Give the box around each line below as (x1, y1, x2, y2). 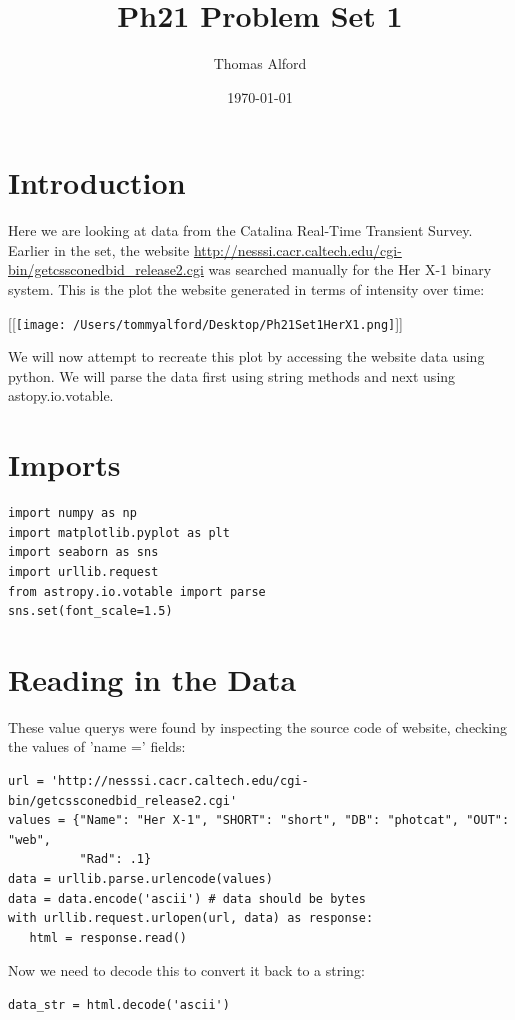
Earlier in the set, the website (8, 239, 190, 260)
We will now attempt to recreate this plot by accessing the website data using (8, 346, 485, 367)
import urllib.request (8, 564, 159, 579)
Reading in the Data (8, 658, 297, 699)
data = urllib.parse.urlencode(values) (8, 872, 273, 887)
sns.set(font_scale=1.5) (8, 604, 173, 619)
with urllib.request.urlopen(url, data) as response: (8, 911, 374, 926)
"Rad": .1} (79, 852, 152, 867)
